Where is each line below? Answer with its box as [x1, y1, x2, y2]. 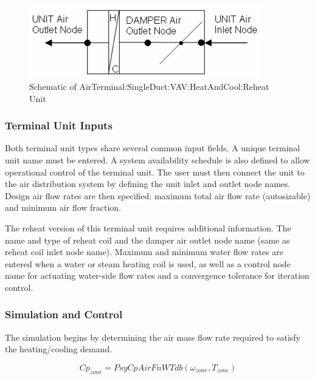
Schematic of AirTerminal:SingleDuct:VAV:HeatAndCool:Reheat [29, 80, 269, 92]
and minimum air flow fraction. [5, 201, 122, 214]
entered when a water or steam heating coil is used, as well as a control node [5, 257, 291, 270]
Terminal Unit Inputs [5, 118, 112, 133]
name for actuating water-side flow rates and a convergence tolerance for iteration [5, 269, 310, 282]
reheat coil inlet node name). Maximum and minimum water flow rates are [5, 245, 283, 258]
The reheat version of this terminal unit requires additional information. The [5, 221, 291, 234]
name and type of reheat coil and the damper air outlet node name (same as [5, 233, 290, 246]
